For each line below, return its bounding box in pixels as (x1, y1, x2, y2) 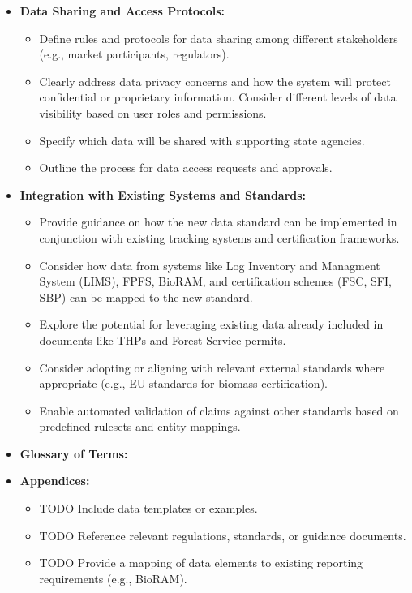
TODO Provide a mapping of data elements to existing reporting (39, 554, 363, 571)
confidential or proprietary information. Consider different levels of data (39, 88, 397, 105)
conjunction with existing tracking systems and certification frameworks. (39, 229, 400, 246)
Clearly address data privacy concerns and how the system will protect (39, 72, 391, 89)
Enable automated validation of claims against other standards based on (39, 402, 399, 419)
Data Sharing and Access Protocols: (19, 2, 225, 19)
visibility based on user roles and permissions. (39, 104, 267, 121)
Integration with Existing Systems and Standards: (19, 186, 307, 203)
